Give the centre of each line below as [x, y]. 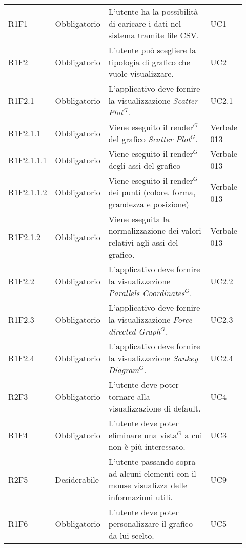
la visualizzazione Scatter [153, 100]
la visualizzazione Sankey [153, 358]
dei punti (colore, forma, [152, 192]
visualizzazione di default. [155, 408]
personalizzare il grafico [150, 524]
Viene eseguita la [139, 219]
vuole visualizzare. [141, 74]
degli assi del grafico [145, 165]
